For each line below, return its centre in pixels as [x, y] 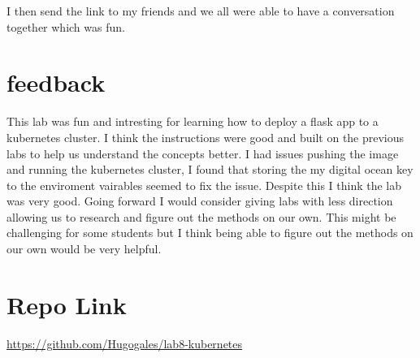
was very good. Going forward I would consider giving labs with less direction [200, 201]
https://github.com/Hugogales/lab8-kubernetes [125, 343]
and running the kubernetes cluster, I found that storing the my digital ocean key [210, 169]
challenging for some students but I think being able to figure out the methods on [210, 233]
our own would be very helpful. [84, 249]
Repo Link [67, 304]
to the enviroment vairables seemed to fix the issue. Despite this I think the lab [204, 185]
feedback [56, 82]
